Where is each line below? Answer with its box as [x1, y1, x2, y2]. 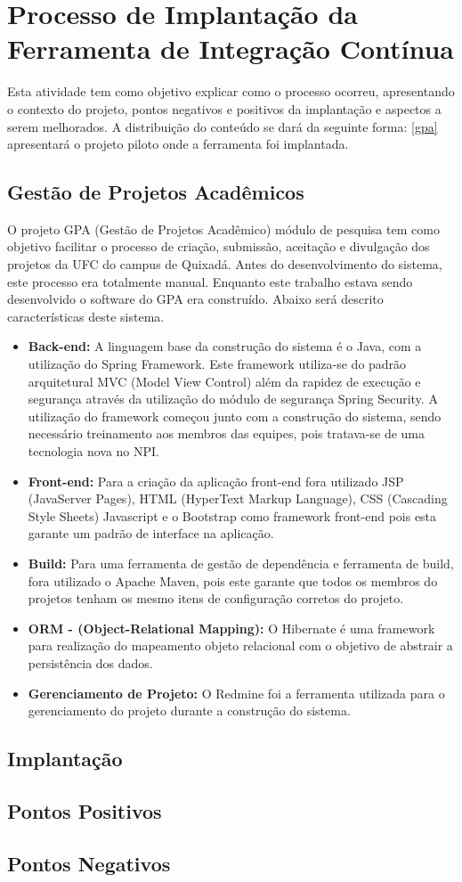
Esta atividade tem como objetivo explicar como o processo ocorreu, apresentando [7, 82, 455, 101]
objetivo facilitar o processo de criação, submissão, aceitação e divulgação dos [7, 237, 430, 256]
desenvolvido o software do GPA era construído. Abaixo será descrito [7, 290, 384, 308]
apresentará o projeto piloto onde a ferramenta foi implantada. [7, 135, 349, 153]
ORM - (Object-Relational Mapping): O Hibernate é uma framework [28, 618, 435, 637]
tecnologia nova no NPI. [28, 442, 159, 461]
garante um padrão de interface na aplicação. [28, 524, 274, 543]
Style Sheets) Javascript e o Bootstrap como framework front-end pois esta [28, 506, 437, 525]
